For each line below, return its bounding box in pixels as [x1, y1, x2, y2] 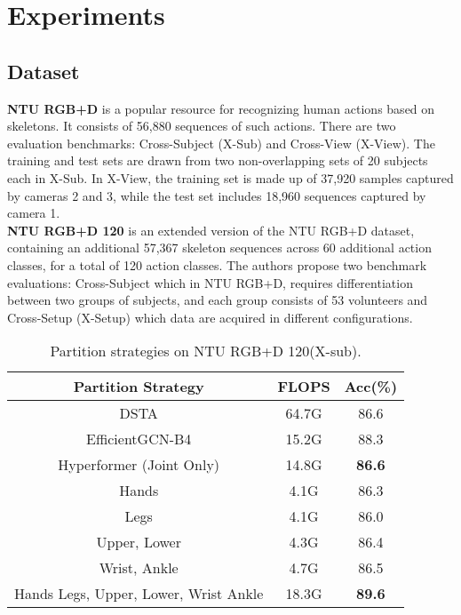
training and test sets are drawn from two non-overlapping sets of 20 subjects [7, 151, 428, 170]
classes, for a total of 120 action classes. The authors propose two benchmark [7, 255, 427, 274]
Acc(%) [344, 376, 398, 397]
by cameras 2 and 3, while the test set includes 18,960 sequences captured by [7, 186, 426, 204]
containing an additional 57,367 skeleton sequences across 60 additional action [7, 238, 432, 257]
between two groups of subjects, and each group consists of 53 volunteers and [7, 291, 428, 309]
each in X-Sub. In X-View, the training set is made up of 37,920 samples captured [7, 168, 454, 187]
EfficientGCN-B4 [86, 428, 192, 450]
